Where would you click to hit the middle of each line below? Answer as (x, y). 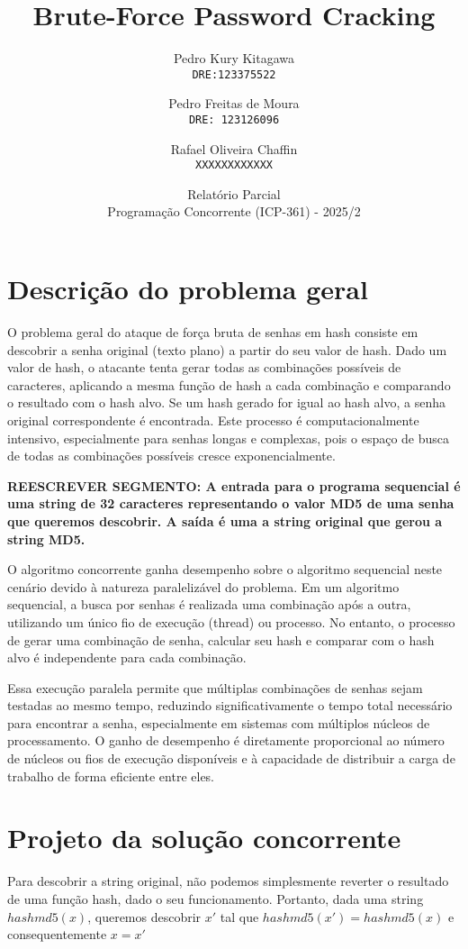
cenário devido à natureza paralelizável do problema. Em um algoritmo (203, 586)
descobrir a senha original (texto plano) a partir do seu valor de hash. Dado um (227, 349)
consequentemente (57, 934)
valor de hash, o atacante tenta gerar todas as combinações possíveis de (204, 367)
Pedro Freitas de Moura (234, 103)
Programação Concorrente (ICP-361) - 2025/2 (234, 211)
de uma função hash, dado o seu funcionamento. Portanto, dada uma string (216, 898)
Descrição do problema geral (188, 289)
